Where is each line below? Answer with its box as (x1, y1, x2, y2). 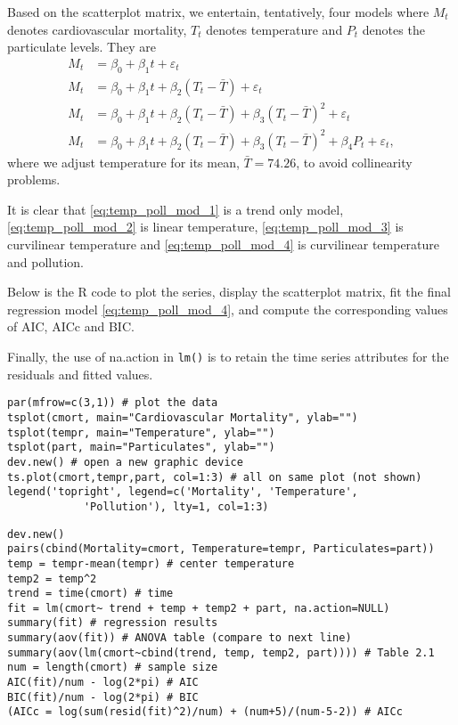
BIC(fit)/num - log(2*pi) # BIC (7, 690, 199, 704)
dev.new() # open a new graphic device (7, 455, 243, 468)
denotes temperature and (206, 20, 343, 38)
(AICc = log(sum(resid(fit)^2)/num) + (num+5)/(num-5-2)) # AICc (7, 705, 403, 719)
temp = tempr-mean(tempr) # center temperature (7, 557, 295, 570)
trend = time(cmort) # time (7, 587, 174, 600)
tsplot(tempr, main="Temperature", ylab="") (7, 426, 275, 439)
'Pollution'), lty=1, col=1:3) (83, 500, 269, 513)
